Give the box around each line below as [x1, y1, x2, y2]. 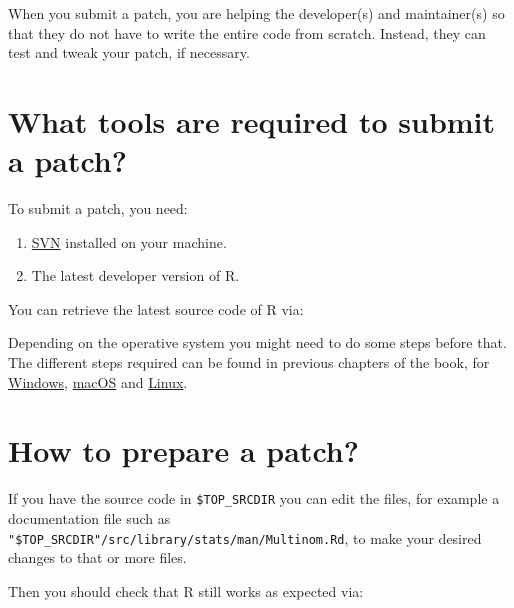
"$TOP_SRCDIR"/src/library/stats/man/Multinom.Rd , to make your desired [8, 527, 482, 548]
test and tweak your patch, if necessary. [8, 42, 250, 63]
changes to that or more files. [8, 547, 187, 568]
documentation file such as [8, 508, 171, 529]
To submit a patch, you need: [8, 198, 188, 219]
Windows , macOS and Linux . [8, 371, 188, 392]
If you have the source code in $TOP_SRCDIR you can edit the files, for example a [8, 488, 500, 509]
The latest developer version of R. [31, 265, 240, 286]
